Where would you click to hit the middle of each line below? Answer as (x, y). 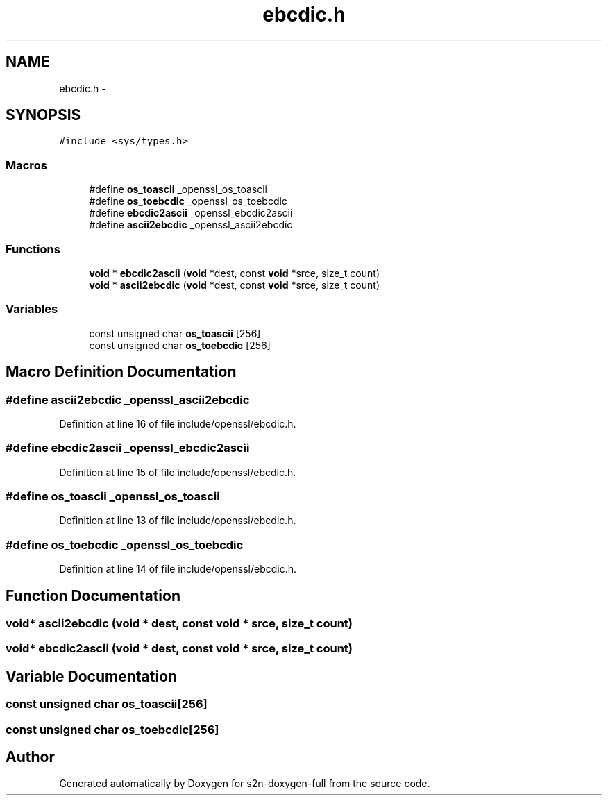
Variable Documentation (92, 676)
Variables (32, 309)
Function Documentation (93, 596)
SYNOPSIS (43, 115)
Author (30, 757)
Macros (26, 165)
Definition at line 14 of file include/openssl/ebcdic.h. (178, 569)
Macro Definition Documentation (121, 372)
